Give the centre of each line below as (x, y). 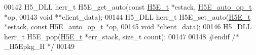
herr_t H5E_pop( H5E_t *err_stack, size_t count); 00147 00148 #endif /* (122, 36)
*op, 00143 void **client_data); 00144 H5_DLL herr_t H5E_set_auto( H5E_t (127, 16)
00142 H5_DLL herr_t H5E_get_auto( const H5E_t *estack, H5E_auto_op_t (128, 7)
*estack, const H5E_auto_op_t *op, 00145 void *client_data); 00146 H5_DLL (128, 26)
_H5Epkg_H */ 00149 (40, 46)
